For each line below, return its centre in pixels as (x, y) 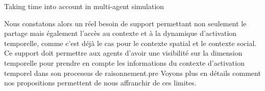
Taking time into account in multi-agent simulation (84, 6)
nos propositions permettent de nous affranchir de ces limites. (100, 83)
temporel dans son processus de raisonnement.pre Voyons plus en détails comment (132, 73)
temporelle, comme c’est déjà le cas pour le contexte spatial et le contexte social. (130, 43)
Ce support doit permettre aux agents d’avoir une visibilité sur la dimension (123, 53)
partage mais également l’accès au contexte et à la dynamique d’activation (121, 33)
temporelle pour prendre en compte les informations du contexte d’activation (124, 62)
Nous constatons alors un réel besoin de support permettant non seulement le (125, 23)
